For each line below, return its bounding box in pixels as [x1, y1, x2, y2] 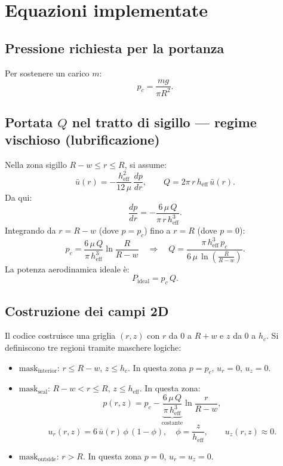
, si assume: [124, 158, 167, 171]
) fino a [144, 223, 171, 236]
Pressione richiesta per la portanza [5, 38, 224, 57]
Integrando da [5, 223, 56, 236]
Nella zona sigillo [5, 158, 67, 171]
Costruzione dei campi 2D [5, 301, 169, 320]
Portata [5, 112, 53, 131]
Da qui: [5, 191, 32, 204]
